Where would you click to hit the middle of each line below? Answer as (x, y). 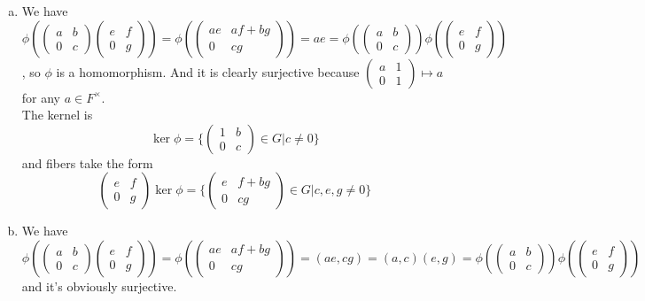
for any (41, 97)
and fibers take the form (87, 162)
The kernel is (57, 115)
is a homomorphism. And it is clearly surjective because (208, 71)
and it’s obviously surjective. (99, 286)
